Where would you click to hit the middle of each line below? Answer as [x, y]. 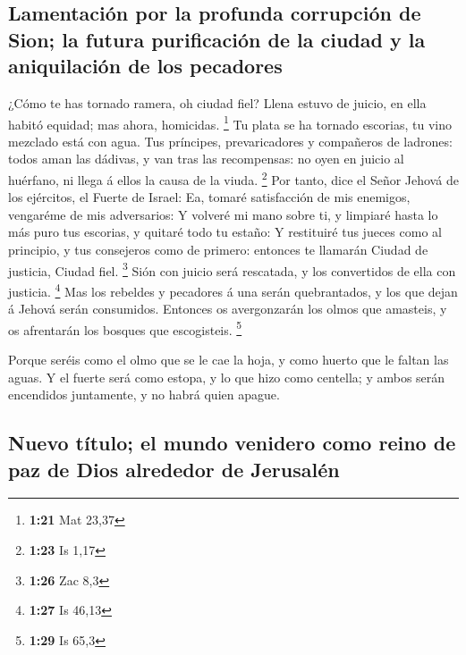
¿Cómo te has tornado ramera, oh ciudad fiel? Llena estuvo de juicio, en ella [217, 102]
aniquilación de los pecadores [145, 66]
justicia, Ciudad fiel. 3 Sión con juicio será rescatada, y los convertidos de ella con [232, 269]
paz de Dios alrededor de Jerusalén [174, 469]
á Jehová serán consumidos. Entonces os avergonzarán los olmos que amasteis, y [228, 309]
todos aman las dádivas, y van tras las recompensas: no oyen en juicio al [206, 159]
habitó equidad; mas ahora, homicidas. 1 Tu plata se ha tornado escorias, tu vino [230, 122]
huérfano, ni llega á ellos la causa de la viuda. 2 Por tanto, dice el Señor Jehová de [233, 178]
